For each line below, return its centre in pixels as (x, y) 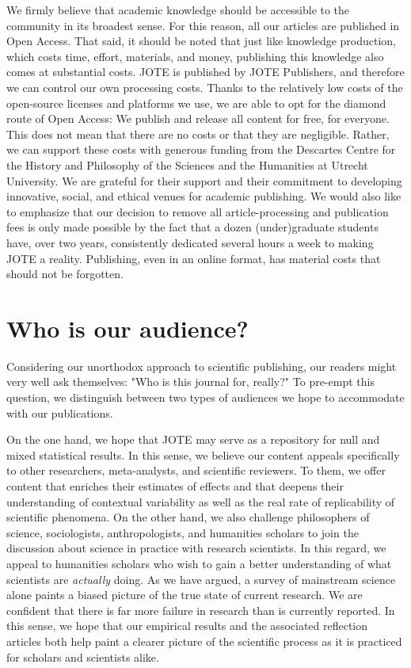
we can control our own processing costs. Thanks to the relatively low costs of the (205, 87)
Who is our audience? (127, 328)
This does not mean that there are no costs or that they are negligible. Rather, (198, 134)
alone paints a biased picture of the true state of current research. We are (185, 595)
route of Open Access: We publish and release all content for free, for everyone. (198, 118)
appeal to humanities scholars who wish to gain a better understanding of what (199, 563)
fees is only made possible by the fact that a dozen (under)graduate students (192, 227)
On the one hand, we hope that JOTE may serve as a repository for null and (193, 439)
